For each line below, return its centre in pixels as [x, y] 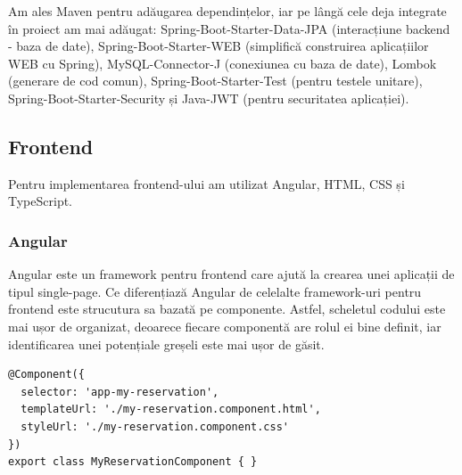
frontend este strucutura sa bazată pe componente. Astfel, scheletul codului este [227, 309]
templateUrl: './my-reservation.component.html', [171, 409]
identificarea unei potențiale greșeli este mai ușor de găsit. [166, 344]
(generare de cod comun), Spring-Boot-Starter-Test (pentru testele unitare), [215, 81]
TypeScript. [41, 201]
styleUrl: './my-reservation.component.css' [155, 426]
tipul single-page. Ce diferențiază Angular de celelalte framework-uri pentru [215, 291]
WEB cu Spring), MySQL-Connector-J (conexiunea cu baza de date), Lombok [223, 63]
